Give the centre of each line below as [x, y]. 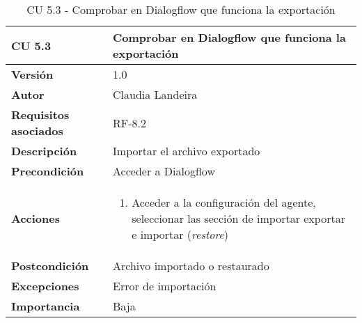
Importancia [46, 306]
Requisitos [40, 115]
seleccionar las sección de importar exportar [238, 218]
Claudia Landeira [155, 94]
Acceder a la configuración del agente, [224, 202]
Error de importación [165, 286]
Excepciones [45, 286]
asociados [37, 131]
